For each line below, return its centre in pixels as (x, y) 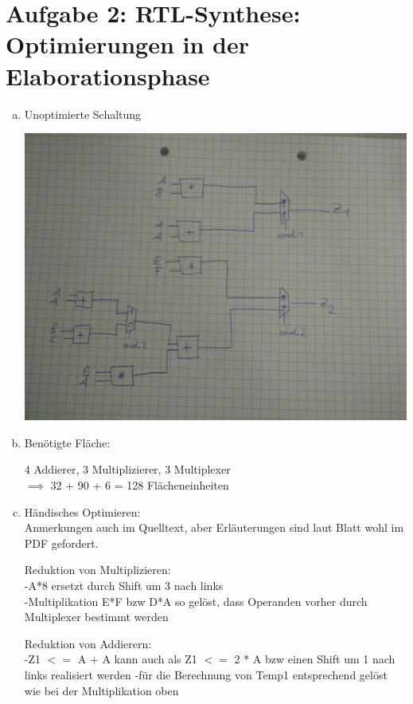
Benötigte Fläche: (67, 442)
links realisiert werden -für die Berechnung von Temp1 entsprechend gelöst (206, 674)
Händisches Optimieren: (82, 511)
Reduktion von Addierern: (88, 643)
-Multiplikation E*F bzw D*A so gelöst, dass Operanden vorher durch (196, 601)
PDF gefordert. (61, 543)
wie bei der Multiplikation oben (101, 690)
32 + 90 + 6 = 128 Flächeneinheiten (140, 485)
